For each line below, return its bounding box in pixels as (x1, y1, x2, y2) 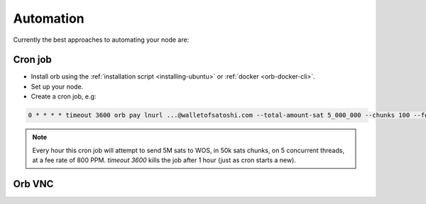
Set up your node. (31, 82, 84, 91)
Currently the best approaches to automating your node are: (13, 35, 190, 44)
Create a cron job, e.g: (31, 92, 97, 101)
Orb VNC (13, 178, 54, 190)
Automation (13, 11, 84, 26)
